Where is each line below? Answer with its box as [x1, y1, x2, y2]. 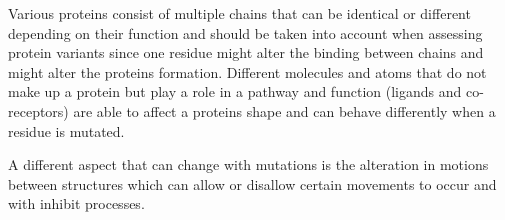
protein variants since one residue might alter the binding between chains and [8, 42, 484, 63]
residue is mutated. [8, 120, 125, 141]
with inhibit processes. [8, 193, 145, 214]
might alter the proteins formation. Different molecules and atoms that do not [8, 61, 487, 82]
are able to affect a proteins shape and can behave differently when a [73, 100, 496, 121]
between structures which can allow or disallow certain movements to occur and [8, 173, 497, 194]
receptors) [8, 100, 69, 121]
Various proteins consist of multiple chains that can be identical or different [8, 3, 471, 23]
